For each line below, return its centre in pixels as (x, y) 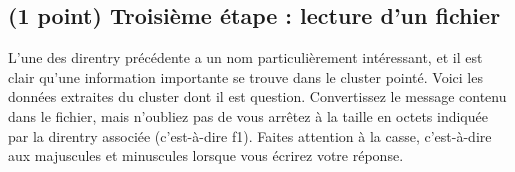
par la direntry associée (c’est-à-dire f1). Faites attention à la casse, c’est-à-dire (250, 135)
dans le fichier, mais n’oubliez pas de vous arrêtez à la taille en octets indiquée (248, 115)
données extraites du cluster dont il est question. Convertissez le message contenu (257, 96)
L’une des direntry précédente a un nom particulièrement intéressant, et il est (245, 57)
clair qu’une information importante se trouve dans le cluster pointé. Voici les (245, 76)
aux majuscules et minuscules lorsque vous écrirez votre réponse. (206, 155)
